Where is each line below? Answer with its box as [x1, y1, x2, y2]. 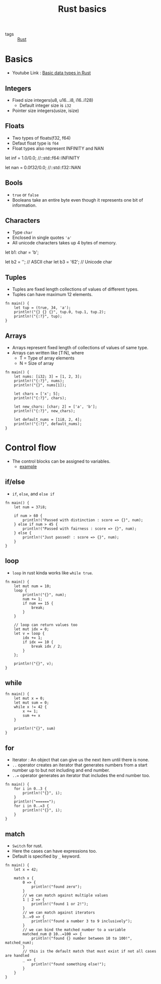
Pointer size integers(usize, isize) [12, 107, 79, 114]
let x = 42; [14, 867, 38, 872]
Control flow [5, 442, 57, 453]
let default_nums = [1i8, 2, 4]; [14, 417, 82, 422]
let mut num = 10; [14, 584, 51, 589]
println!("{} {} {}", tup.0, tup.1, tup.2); [14, 310, 106, 315]
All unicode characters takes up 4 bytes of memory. [12, 240, 117, 246]
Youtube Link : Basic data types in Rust [12, 70, 91, 76]
